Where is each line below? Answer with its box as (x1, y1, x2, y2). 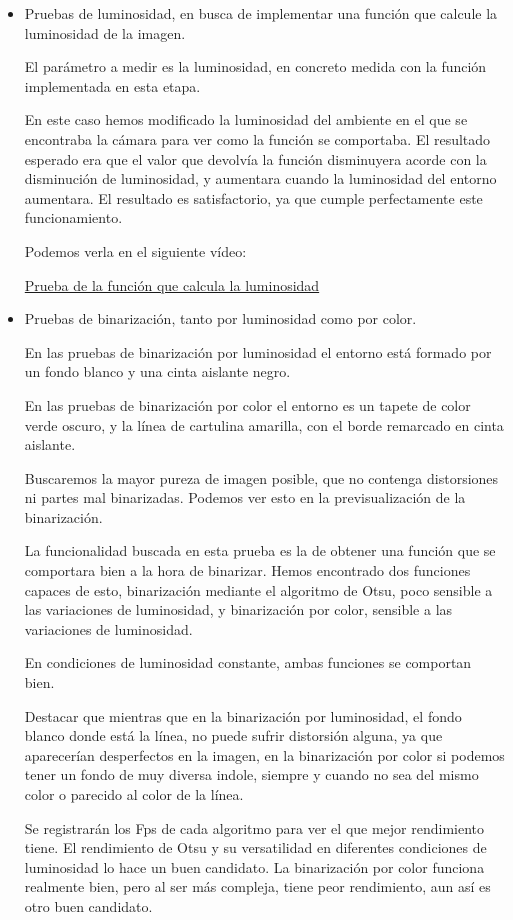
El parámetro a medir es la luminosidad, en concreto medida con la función (24, 56, 487, 77)
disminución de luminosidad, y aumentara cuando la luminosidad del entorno (24, 168, 497, 189)
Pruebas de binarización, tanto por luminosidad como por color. (24, 308, 417, 329)
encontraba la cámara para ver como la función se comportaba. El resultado (24, 128, 491, 149)
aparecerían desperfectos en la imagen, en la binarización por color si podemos (24, 744, 505, 765)
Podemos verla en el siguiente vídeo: (24, 240, 247, 261)
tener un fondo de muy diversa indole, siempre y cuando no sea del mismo (24, 764, 479, 785)
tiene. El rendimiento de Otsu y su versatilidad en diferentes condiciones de (24, 837, 487, 858)
